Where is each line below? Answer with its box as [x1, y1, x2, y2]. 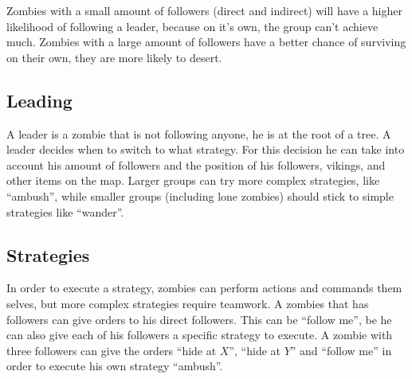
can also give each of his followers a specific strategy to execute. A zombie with [6, 326, 393, 343]
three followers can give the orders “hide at [6, 342, 217, 358]
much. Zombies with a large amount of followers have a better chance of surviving [6, 33, 406, 50]
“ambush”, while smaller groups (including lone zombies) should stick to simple [6, 187, 394, 204]
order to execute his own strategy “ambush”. [6, 358, 223, 374]
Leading [6, 88, 73, 112]
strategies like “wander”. [6, 203, 124, 220]
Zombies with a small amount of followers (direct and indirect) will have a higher [6, 2, 402, 18]
